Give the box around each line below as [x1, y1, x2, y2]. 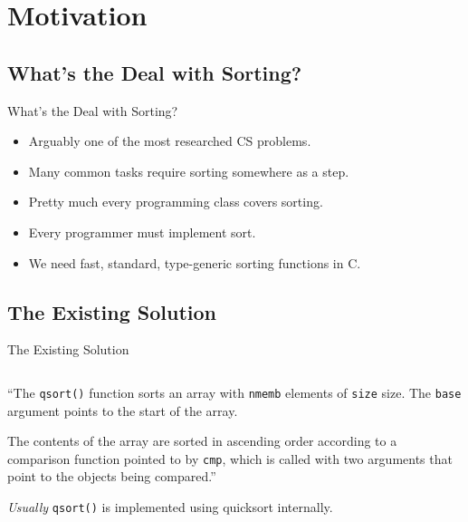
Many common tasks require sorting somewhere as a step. [28, 161, 349, 180]
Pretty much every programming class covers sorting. [28, 192, 323, 211]
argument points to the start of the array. [7, 401, 238, 420]
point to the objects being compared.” [7, 467, 216, 486]
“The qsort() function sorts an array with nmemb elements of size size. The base [7, 382, 462, 401]
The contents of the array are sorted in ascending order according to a [7, 431, 397, 450]
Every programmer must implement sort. [28, 222, 256, 241]
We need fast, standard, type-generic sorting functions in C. [28, 253, 361, 272]
